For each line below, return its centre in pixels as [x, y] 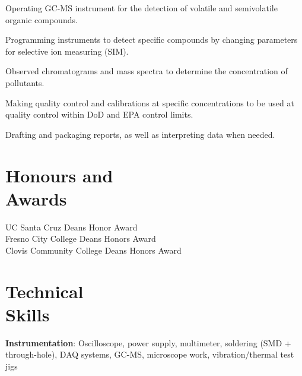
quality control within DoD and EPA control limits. [99, 114]
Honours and [59, 175]
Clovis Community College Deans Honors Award [93, 250]
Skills [28, 314]
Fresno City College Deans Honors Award [81, 238]
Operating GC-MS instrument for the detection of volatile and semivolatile [142, 8]
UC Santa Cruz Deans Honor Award [71, 227]
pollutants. [25, 82]
